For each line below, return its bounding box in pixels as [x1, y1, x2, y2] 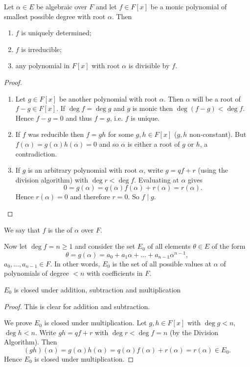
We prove [4, 317, 32, 328]
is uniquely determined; [21, 27, 91, 38]
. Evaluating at [134, 174, 179, 184]
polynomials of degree [4, 268, 69, 278]
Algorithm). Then [4, 337, 57, 347]
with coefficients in [87, 268, 143, 278]
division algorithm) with [15, 174, 89, 184]
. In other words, [50, 258, 100, 268]
